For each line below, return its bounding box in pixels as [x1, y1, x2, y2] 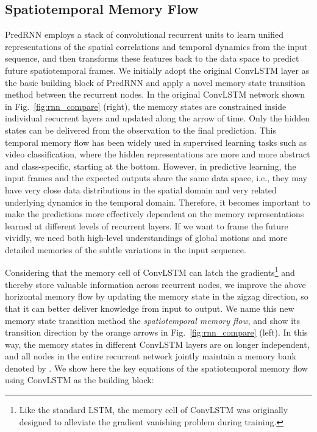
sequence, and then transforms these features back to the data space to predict [5, 52, 299, 65]
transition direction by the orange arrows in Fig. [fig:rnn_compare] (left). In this [5, 326, 308, 339]
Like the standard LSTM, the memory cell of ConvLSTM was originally [19, 403, 288, 416]
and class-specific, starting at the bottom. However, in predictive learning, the [5, 159, 296, 172]
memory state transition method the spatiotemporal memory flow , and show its [5, 314, 301, 326]
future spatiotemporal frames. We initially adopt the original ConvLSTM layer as [5, 63, 310, 76]
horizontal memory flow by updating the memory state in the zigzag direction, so [5, 290, 308, 303]
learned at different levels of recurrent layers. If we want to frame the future [5, 219, 288, 232]
